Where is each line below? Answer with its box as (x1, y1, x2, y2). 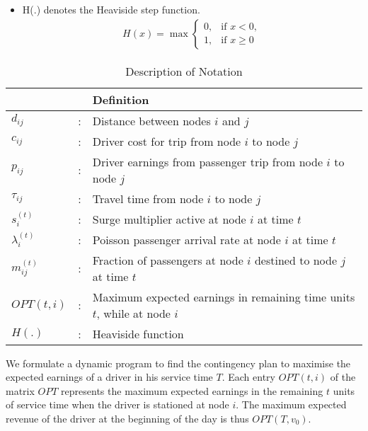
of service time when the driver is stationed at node (6, 397, 229, 412)
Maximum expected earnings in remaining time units (92, 288, 355, 305)
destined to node (254, 251, 338, 268)
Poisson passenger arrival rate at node (92, 231, 281, 248)
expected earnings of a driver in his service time (6, 369, 213, 384)
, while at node (96, 304, 171, 321)
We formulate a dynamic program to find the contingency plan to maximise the (6, 355, 351, 370)
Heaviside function (92, 325, 184, 342)
